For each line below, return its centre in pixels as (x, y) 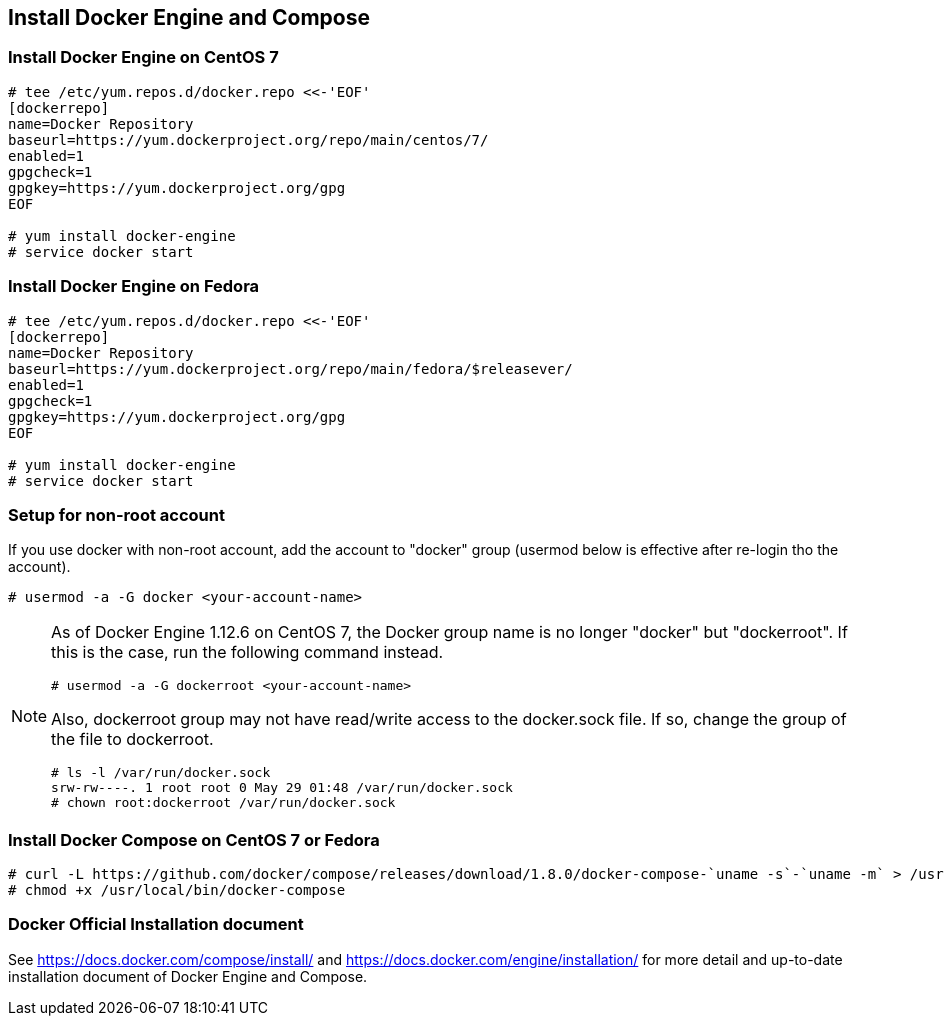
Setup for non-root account (116, 514)
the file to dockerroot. (132, 739)
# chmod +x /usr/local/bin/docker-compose (177, 890)
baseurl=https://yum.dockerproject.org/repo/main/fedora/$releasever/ (290, 368)
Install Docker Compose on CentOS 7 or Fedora (194, 839)
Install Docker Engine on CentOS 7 (143, 57)
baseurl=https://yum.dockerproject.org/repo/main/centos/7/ (248, 139)
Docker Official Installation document (156, 924)
